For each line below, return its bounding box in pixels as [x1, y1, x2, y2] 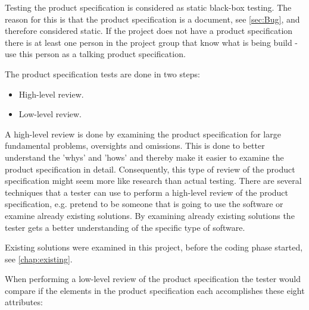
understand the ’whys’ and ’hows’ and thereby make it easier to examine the [5, 151, 284, 163]
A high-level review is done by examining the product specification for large [5, 127, 281, 140]
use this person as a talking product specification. [5, 48, 186, 60]
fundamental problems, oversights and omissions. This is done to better [5, 139, 265, 152]
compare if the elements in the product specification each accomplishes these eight [5, 284, 305, 296]
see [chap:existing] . [5, 252, 73, 265]
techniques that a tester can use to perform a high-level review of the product [5, 186, 289, 198]
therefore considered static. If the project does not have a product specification [5, 24, 293, 37]
